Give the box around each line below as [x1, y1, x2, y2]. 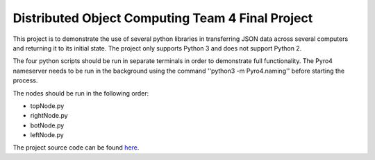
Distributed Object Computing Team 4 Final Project [12, 10, 313, 26]
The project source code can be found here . [12, 143, 140, 152]
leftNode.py [30, 131, 64, 139]
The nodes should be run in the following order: [12, 89, 149, 97]
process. [12, 76, 38, 85]
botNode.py [30, 121, 65, 130]
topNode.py [30, 101, 65, 110]
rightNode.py [30, 112, 69, 120]
